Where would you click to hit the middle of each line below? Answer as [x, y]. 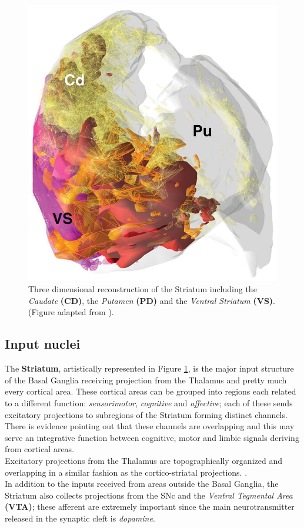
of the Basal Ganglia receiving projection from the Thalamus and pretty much [146, 380]
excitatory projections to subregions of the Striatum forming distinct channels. [146, 414]
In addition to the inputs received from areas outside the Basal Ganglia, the [142, 484]
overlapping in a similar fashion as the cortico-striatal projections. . [126, 472]
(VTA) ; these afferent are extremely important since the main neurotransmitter [150, 507]
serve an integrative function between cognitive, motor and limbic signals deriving [152, 437]
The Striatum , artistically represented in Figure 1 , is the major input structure [149, 368]
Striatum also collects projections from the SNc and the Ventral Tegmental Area [149, 495]
